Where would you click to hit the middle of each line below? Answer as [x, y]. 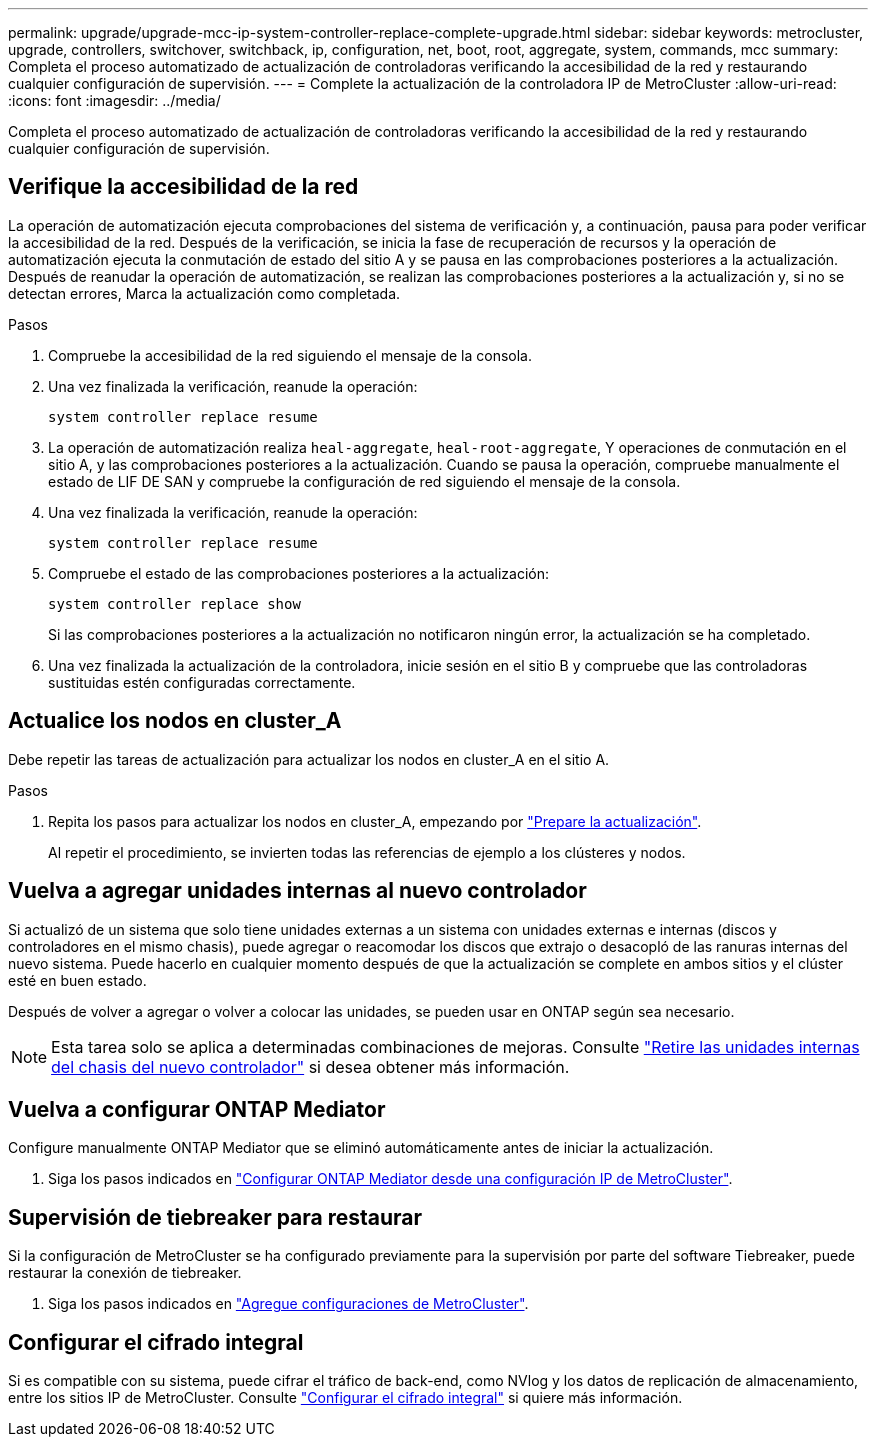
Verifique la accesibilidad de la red [183, 187]
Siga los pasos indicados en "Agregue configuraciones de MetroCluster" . [288, 1304]
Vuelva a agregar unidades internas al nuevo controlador [297, 891]
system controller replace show [174, 603]
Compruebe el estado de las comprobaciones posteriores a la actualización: [299, 573]
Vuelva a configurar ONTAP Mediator [197, 1109]
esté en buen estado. [77, 980]
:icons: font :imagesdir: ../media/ [114, 100]
